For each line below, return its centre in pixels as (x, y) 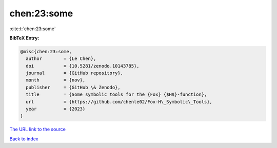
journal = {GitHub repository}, (74, 73)
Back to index (24, 139)
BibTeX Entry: (24, 38)
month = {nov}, (56, 80)
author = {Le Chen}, (61, 59)
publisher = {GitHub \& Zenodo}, (73, 87)
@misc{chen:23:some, (46, 51)
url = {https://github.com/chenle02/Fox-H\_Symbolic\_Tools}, (119, 102)
